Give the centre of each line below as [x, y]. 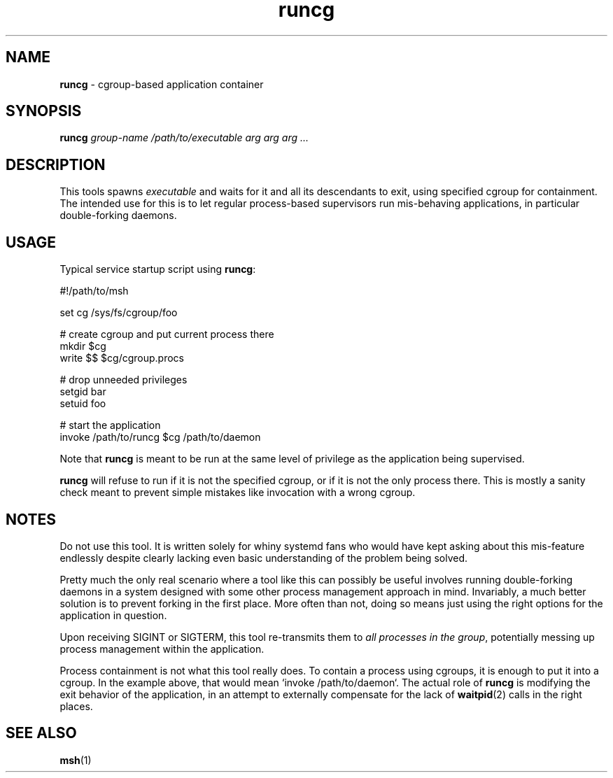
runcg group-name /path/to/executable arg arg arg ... [184, 138]
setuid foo [83, 404]
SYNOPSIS [44, 111]
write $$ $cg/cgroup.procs [122, 358]
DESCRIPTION [56, 164]
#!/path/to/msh [94, 291]
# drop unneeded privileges [124, 380]
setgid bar [83, 392]
